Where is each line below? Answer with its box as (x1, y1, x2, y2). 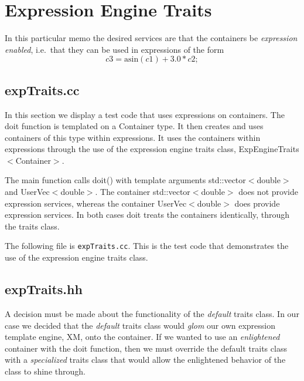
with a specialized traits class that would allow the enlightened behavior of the (5, 353, 286, 366)
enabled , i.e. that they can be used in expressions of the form (5, 43, 224, 55)
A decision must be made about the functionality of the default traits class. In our (5, 307, 299, 319)
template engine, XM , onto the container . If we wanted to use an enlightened (5, 331, 280, 343)
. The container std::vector (95, 186, 190, 198)
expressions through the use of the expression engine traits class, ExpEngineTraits (5, 143, 299, 155)
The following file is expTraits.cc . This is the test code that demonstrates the (5, 240, 289, 252)
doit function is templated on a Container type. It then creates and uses (5, 120, 264, 132)
